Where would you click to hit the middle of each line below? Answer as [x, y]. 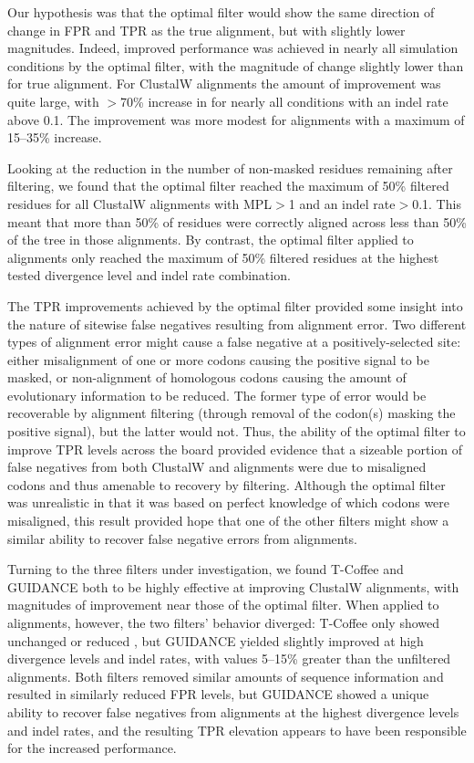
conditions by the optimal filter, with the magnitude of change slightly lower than [236, 65]
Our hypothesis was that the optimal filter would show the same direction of [221, 12]
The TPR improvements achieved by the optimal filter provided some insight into [235, 305]
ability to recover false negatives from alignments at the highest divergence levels [233, 711]
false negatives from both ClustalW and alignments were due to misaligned [217, 467]
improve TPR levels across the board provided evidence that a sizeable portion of [235, 449]
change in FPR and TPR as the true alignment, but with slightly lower [206, 30]
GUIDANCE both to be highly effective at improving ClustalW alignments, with [233, 586]
